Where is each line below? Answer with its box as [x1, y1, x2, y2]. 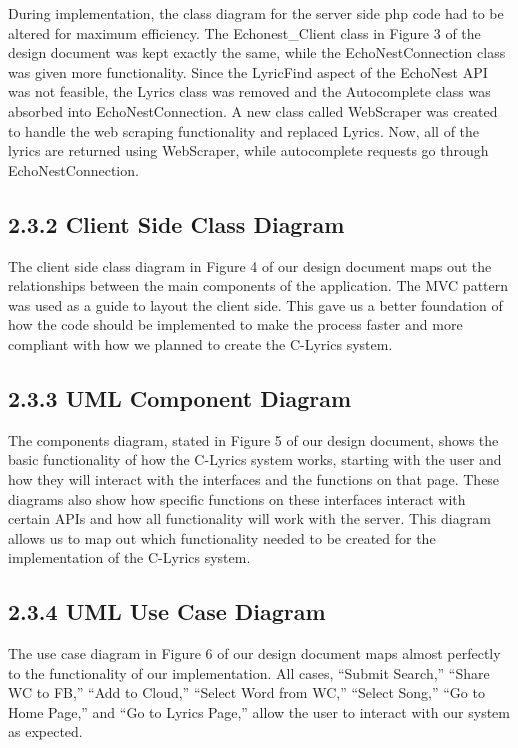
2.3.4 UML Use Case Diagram [8, 596, 326, 627]
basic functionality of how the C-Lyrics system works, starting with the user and [8, 449, 502, 470]
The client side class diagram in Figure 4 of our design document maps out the [8, 255, 492, 276]
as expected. [8, 721, 83, 742]
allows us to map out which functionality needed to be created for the [8, 527, 436, 548]
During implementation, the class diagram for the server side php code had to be [8, 3, 504, 23]
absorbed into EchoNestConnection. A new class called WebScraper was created [8, 100, 498, 121]
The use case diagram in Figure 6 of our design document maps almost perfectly [8, 643, 501, 664]
